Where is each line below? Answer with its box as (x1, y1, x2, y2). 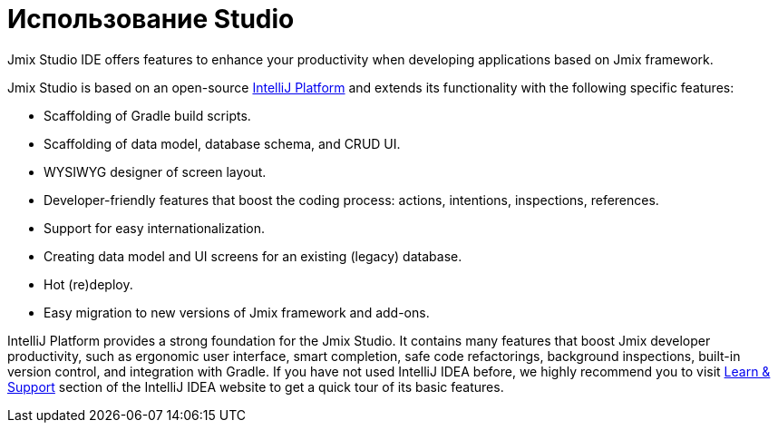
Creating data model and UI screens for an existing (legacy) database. (44, 248, 462, 264)
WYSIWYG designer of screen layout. (44, 163, 267, 180)
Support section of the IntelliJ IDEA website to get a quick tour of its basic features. (7, 378, 504, 395)
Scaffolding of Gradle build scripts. (44, 107, 251, 123)
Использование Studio (7, 4, 295, 34)
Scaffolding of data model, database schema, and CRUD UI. (44, 135, 401, 151)
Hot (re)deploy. (44, 276, 133, 292)
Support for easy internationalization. (44, 220, 265, 236)
